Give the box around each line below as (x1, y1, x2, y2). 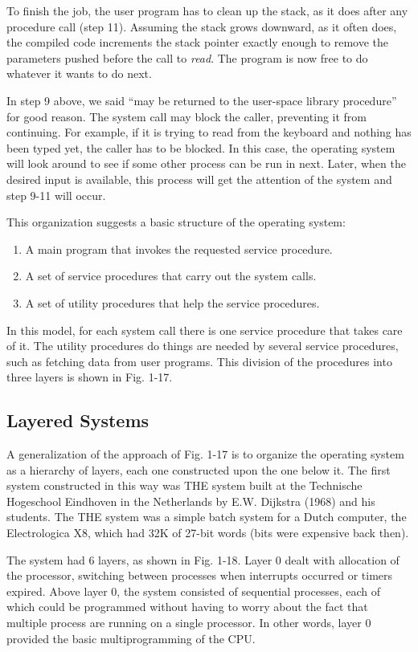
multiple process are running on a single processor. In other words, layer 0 (6, 614, 371, 631)
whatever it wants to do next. (6, 65, 152, 82)
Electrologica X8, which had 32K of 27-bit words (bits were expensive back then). (6, 524, 409, 541)
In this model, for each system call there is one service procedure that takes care (6, 321, 403, 338)
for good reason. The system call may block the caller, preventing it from (6, 108, 367, 124)
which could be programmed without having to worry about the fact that (6, 598, 368, 615)
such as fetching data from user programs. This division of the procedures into (6, 352, 392, 369)
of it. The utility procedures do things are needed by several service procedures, (6, 337, 399, 354)
